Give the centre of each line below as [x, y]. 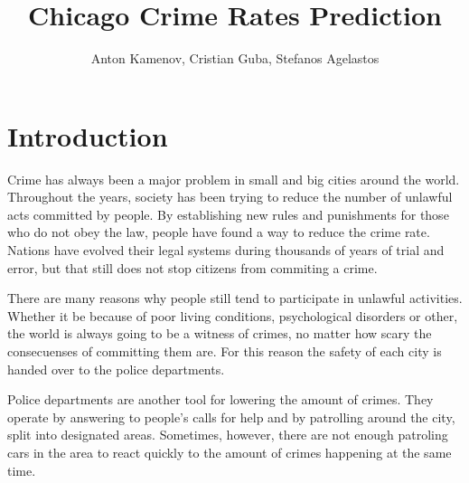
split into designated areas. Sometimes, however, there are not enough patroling [228, 435]
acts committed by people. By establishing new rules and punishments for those [228, 214]
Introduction [88, 135]
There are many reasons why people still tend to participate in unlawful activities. [235, 298]
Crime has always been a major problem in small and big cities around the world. [234, 179]
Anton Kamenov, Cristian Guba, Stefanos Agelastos [235, 58]
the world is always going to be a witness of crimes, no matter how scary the [220, 333]
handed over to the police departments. [116, 369]
